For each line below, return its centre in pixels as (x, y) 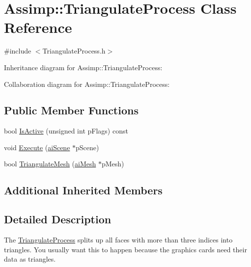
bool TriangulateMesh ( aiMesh (50, 164)
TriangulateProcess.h (74, 51)
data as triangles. (30, 259)
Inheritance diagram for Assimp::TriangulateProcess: (83, 67)
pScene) (87, 147)
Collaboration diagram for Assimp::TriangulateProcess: (87, 84)
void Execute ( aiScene (37, 147)
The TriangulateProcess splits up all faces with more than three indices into (118, 240)
